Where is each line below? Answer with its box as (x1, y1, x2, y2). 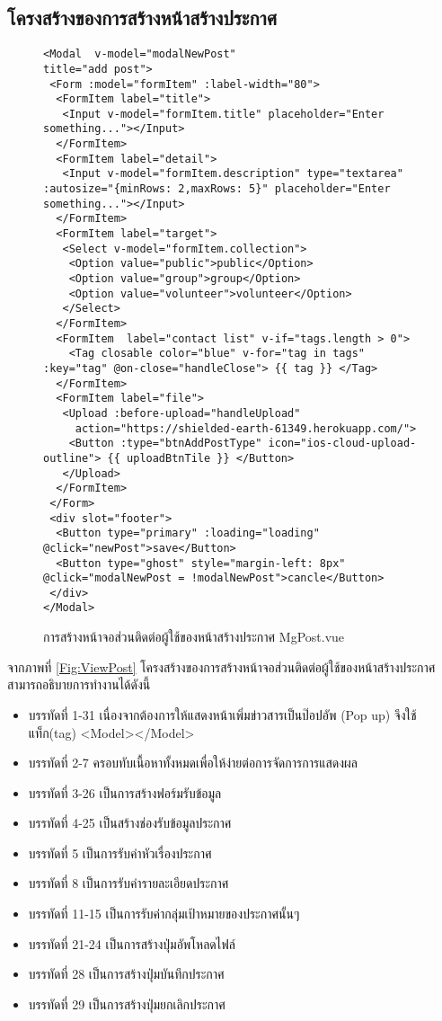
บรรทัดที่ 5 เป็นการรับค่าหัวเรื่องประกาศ (28, 843, 212, 862)
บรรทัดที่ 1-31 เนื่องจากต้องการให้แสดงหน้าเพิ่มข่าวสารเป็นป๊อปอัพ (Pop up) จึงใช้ (28, 705, 417, 724)
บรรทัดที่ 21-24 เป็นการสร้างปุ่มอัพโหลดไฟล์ (28, 934, 235, 953)
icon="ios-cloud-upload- (268, 437, 417, 450)
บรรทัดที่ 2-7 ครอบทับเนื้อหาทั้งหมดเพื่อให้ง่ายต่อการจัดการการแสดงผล (28, 753, 358, 772)
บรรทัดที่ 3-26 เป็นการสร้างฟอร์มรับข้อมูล (28, 783, 222, 802)
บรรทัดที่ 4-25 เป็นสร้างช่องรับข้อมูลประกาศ (28, 813, 232, 832)
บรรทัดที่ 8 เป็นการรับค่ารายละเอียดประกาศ (28, 874, 229, 892)
